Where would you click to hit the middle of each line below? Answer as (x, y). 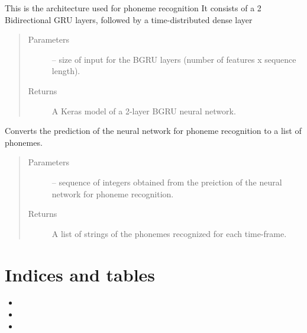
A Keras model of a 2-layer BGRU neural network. (144, 111)
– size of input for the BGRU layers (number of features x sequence (174, 59)
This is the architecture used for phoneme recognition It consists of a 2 (133, 8)
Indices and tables (80, 274)
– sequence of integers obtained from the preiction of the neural (167, 182)
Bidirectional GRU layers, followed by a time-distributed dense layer (129, 19)
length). (66, 71)
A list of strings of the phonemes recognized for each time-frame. (169, 233)
